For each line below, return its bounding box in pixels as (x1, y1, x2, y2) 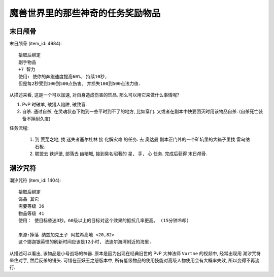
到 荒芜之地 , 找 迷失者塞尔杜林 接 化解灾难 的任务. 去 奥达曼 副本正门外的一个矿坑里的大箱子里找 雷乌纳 (35, 136, 250, 142)
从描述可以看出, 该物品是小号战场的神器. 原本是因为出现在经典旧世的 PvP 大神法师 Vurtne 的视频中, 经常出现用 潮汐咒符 (9, 250, 261, 256)
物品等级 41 (18, 210, 45, 216)
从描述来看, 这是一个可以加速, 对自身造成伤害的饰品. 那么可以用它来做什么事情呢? (9, 92, 180, 98)
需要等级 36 (18, 203, 45, 209)
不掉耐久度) (26, 115, 51, 121)
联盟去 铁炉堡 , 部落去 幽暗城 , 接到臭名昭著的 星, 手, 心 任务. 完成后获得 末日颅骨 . (35, 150, 208, 157)
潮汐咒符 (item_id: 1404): (9, 177, 61, 183)
